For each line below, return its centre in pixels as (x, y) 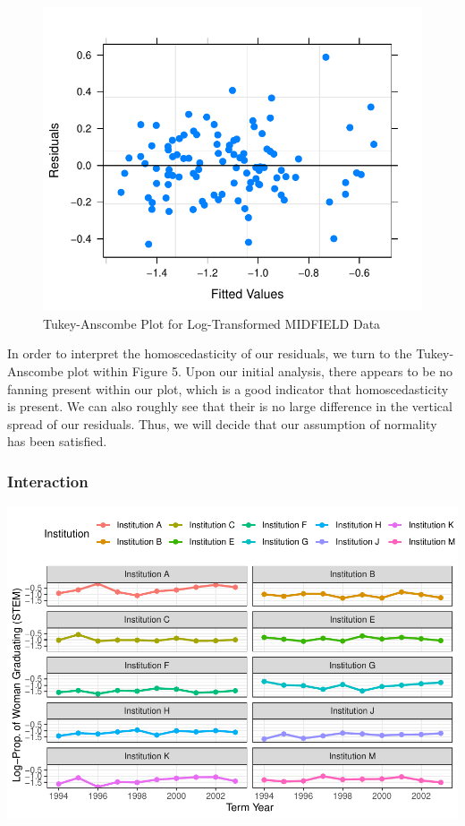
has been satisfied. (57, 441)
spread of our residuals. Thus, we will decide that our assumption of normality (222, 423)
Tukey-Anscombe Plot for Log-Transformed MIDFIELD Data (212, 323)
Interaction (48, 481)
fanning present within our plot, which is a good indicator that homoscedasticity (228, 388)
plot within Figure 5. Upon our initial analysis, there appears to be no (260, 370)
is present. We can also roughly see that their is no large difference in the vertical (230, 406)
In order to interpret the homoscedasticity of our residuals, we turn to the (210, 353)
